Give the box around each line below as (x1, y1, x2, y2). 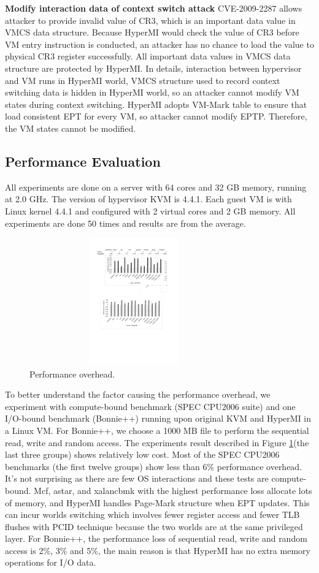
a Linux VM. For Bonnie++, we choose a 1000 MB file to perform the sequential (5, 423, 309, 436)
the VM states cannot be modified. (5, 121, 136, 134)
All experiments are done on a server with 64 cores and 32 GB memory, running (5, 180, 307, 193)
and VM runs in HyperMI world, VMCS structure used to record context (5, 74, 280, 86)
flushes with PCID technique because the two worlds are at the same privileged (5, 520, 303, 533)
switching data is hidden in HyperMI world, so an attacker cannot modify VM (5, 86, 299, 99)
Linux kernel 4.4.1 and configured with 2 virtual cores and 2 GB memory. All (5, 204, 296, 217)
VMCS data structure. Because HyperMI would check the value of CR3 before (5, 26, 299, 39)
